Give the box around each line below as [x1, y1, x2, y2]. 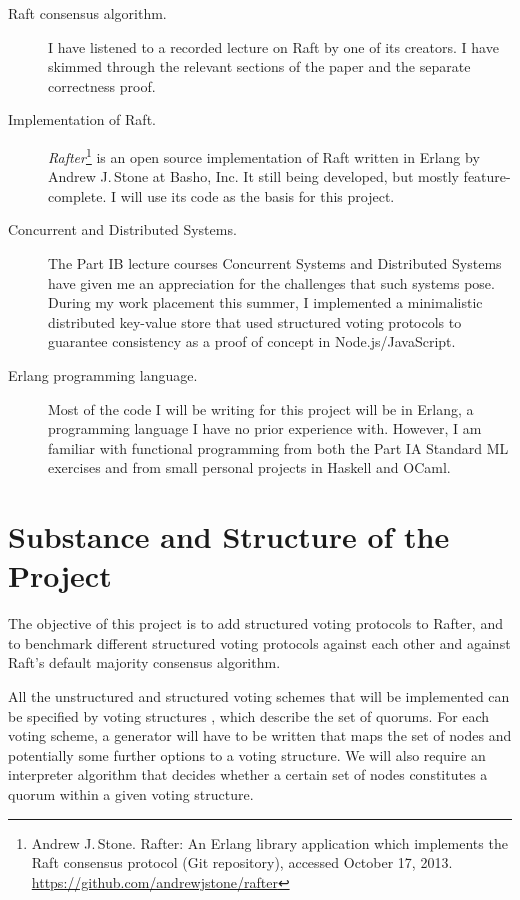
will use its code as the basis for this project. [120, 185, 395, 206]
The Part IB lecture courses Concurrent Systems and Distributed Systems [48, 253, 502, 273]
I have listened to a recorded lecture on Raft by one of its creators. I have [48, 36, 499, 57]
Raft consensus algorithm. [8, 3, 167, 23]
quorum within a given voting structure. [8, 784, 254, 804]
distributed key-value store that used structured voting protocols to [48, 311, 462, 332]
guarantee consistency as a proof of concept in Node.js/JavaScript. [48, 331, 456, 352]
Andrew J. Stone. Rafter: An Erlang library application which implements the [31, 832, 508, 853]
